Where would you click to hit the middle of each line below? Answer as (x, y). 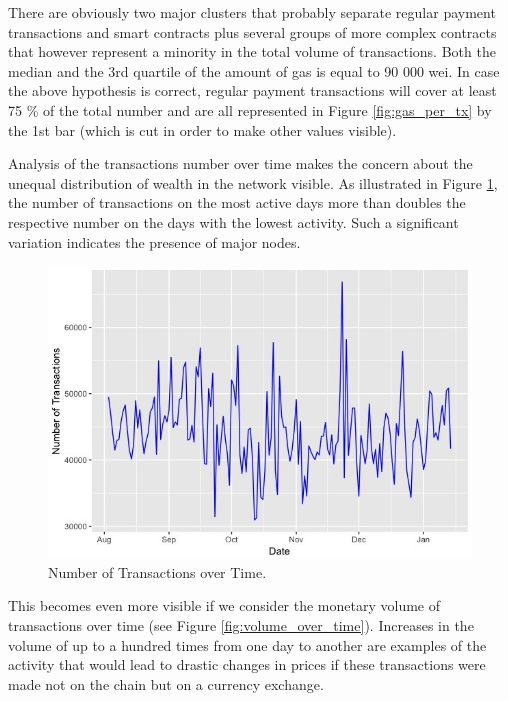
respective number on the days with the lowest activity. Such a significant (233, 221)
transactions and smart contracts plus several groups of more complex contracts (252, 31)
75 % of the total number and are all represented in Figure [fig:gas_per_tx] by (250, 109)
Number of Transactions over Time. (157, 571)
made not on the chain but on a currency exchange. (166, 683)
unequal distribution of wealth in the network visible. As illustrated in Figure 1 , (253, 182)
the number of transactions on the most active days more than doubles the (237, 202)
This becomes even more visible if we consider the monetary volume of (224, 605)
